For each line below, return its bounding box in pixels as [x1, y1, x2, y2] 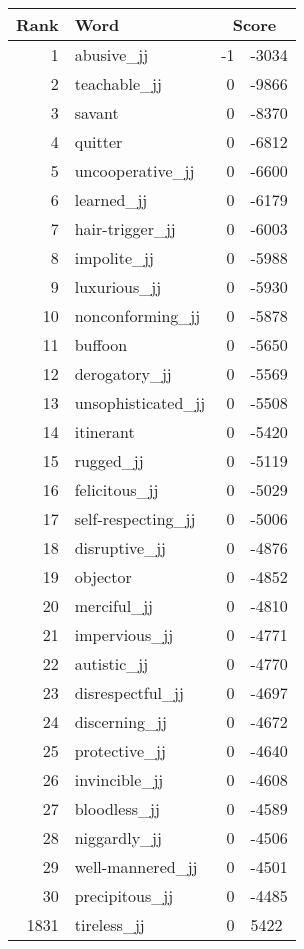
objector [74, 565, 132, 588]
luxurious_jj [74, 275, 162, 298]
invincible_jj [74, 768, 164, 791]
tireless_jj [74, 913, 145, 936]
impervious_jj [74, 623, 174, 646]
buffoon [74, 333, 128, 356]
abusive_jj [74, 43, 149, 66]
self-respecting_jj [74, 507, 196, 530]
